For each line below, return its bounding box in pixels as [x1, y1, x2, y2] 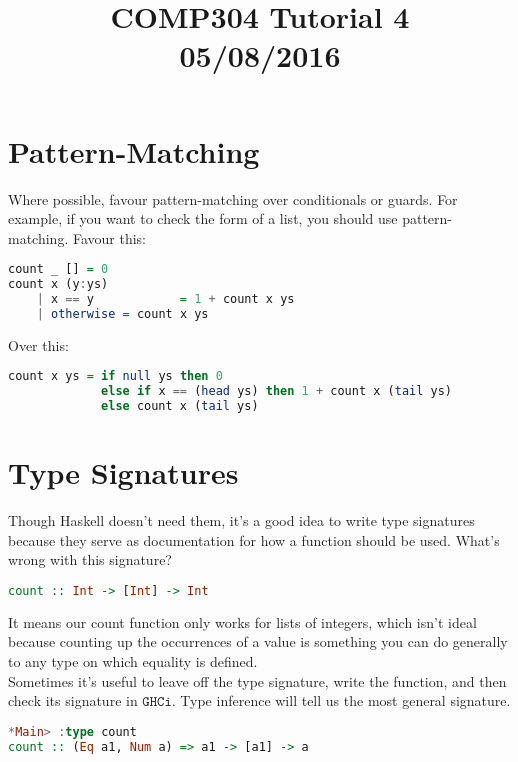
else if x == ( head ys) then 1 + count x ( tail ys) [101, 384, 452, 399]
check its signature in [8, 690, 138, 711]
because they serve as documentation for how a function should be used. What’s [8, 529, 500, 550]
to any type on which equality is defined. [8, 650, 258, 671]
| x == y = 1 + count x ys [36, 292, 295, 307]
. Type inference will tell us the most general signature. [171, 690, 511, 711]
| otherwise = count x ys [36, 306, 209, 321]
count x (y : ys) [8, 277, 109, 292]
